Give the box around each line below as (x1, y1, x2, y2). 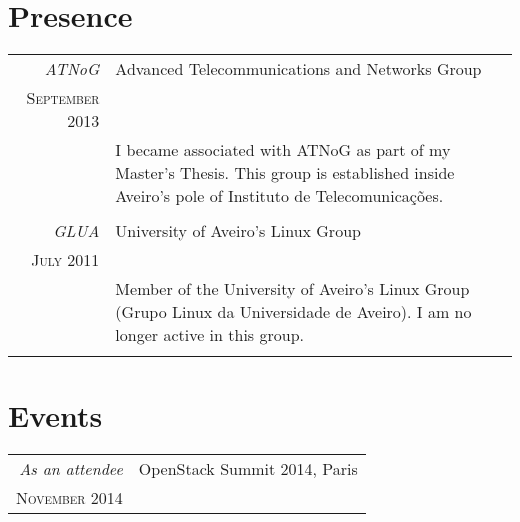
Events (8, 395, 103, 436)
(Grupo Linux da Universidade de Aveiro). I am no (115, 300, 472, 324)
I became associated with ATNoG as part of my (115, 138, 451, 162)
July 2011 (31, 248, 100, 272)
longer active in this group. (115, 323, 304, 347)
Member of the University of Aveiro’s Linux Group (115, 277, 470, 301)
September (26, 86, 100, 110)
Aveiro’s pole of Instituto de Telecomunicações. (115, 184, 444, 208)
